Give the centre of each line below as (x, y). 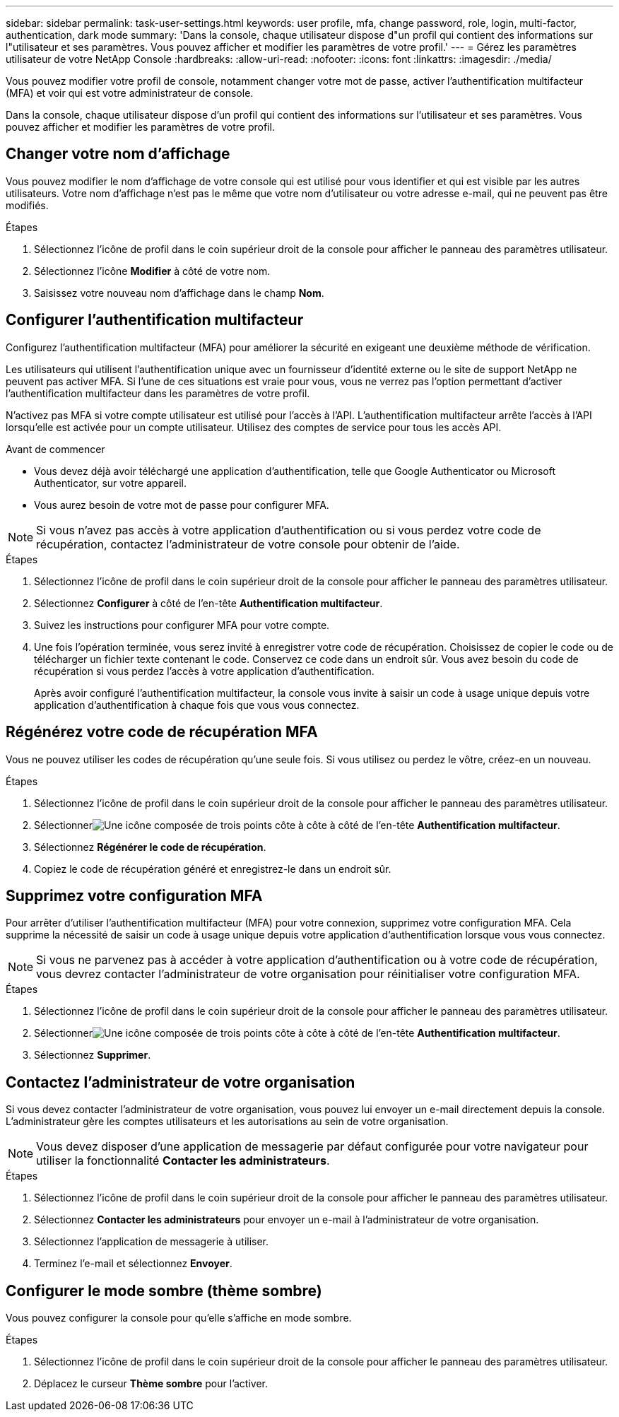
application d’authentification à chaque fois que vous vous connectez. (197, 705)
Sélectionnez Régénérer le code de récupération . (150, 847)
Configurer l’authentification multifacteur (155, 320)
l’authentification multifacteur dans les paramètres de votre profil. (158, 393)
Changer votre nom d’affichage (118, 154)
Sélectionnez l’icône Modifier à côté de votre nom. (152, 271)
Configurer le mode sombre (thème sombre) (164, 1290)
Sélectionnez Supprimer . (93, 1055)
